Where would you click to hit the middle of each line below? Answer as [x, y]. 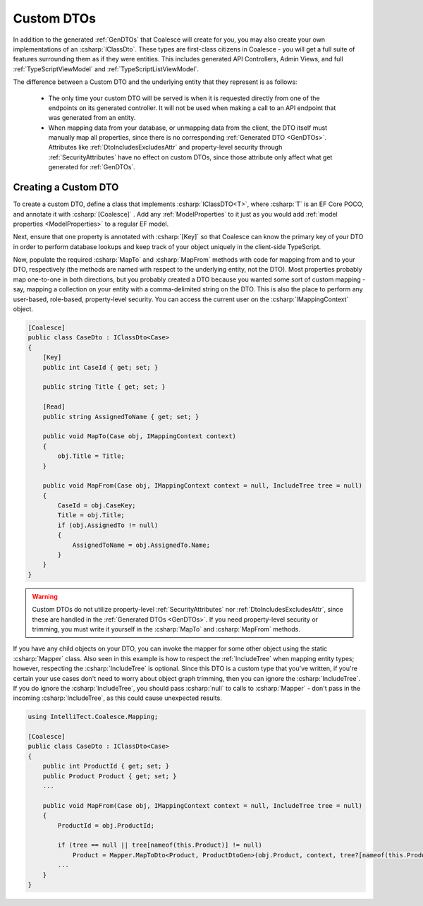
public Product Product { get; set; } [110, 776]
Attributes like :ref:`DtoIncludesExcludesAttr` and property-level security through [165, 147]
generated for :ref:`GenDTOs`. [92, 167]
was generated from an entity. [92, 118]
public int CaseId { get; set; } [100, 367]
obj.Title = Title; [91, 456]
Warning [45, 596]
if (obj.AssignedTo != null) [108, 525]
